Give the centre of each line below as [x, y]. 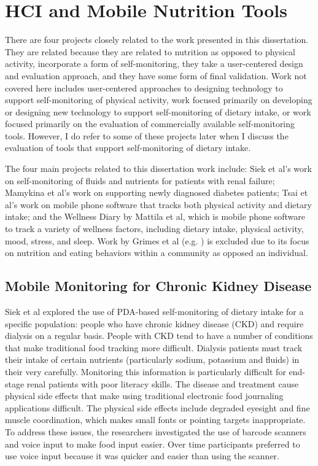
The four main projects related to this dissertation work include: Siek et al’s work [158, 169]
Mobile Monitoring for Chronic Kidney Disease [158, 286]
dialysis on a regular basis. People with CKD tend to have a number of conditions [159, 336]
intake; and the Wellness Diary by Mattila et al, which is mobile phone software [155, 216]
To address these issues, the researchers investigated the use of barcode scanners [156, 431]
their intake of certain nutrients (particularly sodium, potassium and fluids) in [152, 359]
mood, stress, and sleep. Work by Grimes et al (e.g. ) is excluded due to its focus [157, 240]
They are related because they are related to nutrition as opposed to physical [150, 51]
